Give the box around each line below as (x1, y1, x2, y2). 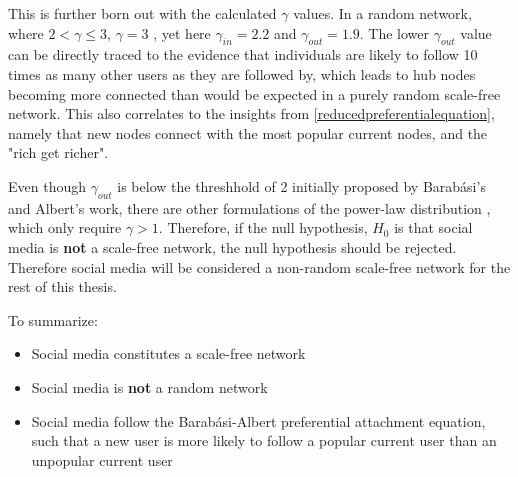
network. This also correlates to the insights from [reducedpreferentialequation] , (8, 103, 495, 124)
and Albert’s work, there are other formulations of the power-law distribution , (8, 197, 491, 218)
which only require (8, 217, 122, 238)
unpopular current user (31, 449, 173, 470)
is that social (394, 217, 473, 238)
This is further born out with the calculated (8, 3, 277, 23)
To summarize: (8, 309, 98, 330)
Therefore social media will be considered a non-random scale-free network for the (8, 256, 511, 277)
